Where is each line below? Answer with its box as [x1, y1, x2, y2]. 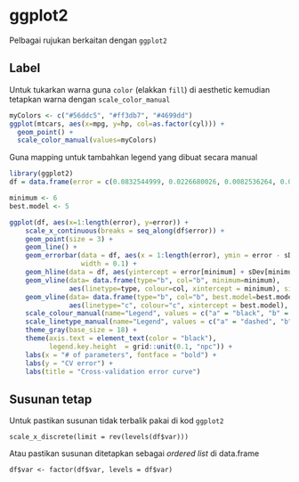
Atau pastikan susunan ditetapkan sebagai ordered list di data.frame [9, 448, 260, 459]
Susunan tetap [9, 391, 93, 406]
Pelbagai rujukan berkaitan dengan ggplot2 [9, 35, 167, 45]
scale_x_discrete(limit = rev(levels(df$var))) [9, 433, 190, 442]
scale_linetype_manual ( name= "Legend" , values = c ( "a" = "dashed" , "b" [25, 317, 293, 326]
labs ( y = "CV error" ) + [25, 358, 114, 368]
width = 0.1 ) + [80, 259, 138, 268]
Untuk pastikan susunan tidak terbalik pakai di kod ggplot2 [9, 415, 224, 426]
